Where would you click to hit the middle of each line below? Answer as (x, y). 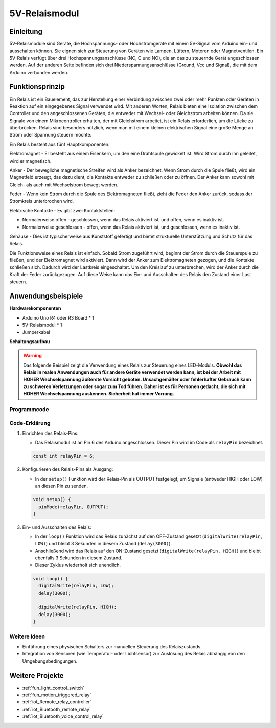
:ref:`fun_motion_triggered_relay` (57, 695)
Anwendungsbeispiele (46, 296)
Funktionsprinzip (37, 87)
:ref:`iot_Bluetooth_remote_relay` (57, 709)
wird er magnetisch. (30, 161)
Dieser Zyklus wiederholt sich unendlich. (78, 565)
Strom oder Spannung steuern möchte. (51, 135)
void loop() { (51, 578)
